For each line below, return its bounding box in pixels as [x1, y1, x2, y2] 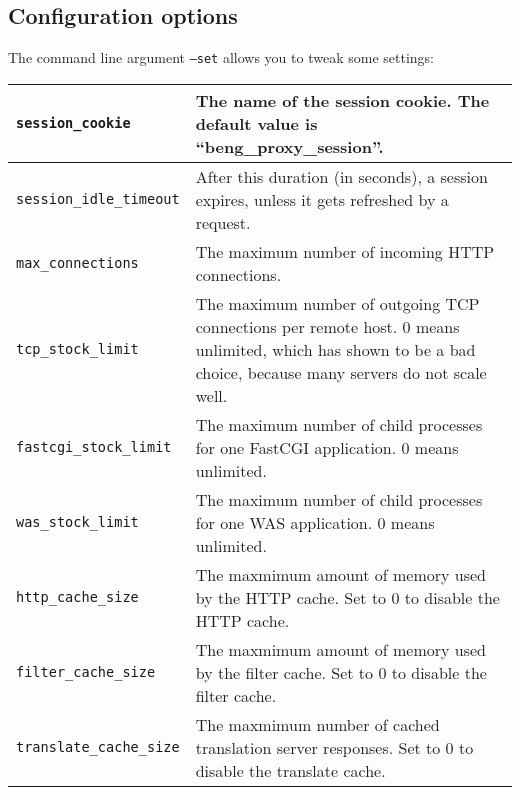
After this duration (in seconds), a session [195, 164, 488, 188]
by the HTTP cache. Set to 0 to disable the [195, 585, 500, 609]
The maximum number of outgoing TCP [195, 291, 480, 315]
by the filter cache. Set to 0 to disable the [195, 660, 487, 684]
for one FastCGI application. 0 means [195, 435, 459, 459]
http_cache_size [16, 589, 139, 606]
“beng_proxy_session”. [195, 134, 384, 158]
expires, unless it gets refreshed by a [195, 187, 449, 211]
